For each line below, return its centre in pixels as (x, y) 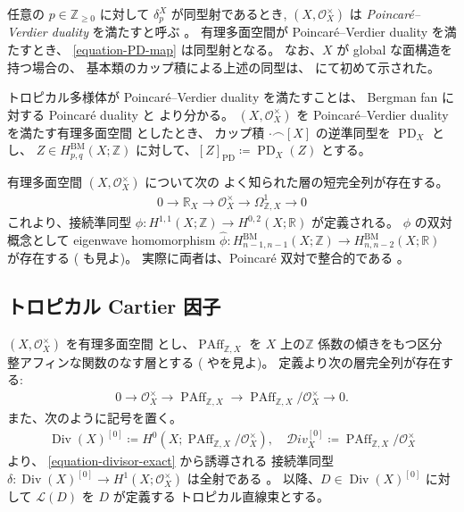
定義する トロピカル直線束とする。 (227, 496)
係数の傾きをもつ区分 (380, 344)
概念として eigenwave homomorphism (112, 240)
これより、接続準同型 (70, 222)
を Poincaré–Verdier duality (373, 114)
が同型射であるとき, (229, 13)
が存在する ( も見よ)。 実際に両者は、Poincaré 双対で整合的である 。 (208, 258)
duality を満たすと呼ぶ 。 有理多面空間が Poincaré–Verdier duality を (248, 32)
